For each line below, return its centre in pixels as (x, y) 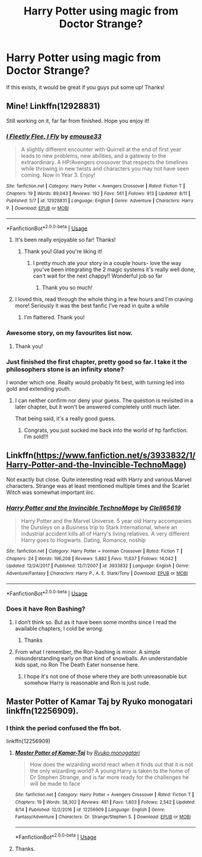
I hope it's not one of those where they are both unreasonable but (105, 676)
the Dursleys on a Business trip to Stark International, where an (99, 528)
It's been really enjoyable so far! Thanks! (65, 240)
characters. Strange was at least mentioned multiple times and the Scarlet (98, 485)
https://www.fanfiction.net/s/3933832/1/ (116, 456)
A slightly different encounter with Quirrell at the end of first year (101, 149)
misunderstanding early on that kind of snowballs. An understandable (101, 658)
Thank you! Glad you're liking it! (63, 252)
